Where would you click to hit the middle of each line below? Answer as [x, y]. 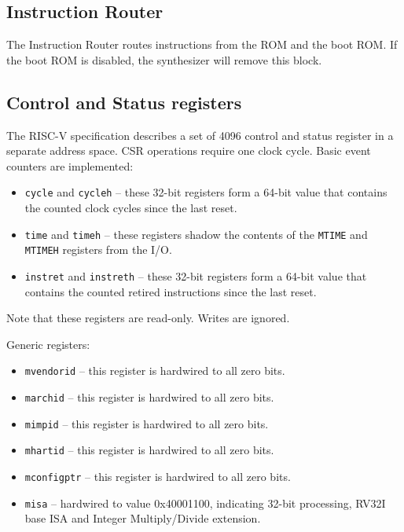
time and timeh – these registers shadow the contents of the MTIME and [196, 234]
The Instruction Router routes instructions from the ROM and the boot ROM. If [202, 44]
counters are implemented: [70, 165]
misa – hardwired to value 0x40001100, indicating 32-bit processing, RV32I [205, 503]
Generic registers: [48, 344]
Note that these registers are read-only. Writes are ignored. [148, 318]
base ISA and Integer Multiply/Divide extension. [143, 518]
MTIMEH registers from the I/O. [98, 249]
